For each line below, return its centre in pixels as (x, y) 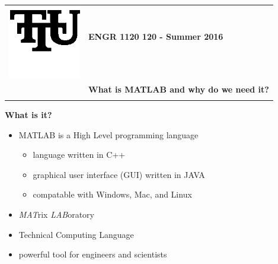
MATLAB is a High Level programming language (108, 134)
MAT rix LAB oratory (57, 214)
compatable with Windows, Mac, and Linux (112, 194)
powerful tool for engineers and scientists (93, 254)
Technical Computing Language (76, 234)
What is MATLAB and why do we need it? (179, 89)
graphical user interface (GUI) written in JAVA (119, 174)
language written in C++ (79, 155)
